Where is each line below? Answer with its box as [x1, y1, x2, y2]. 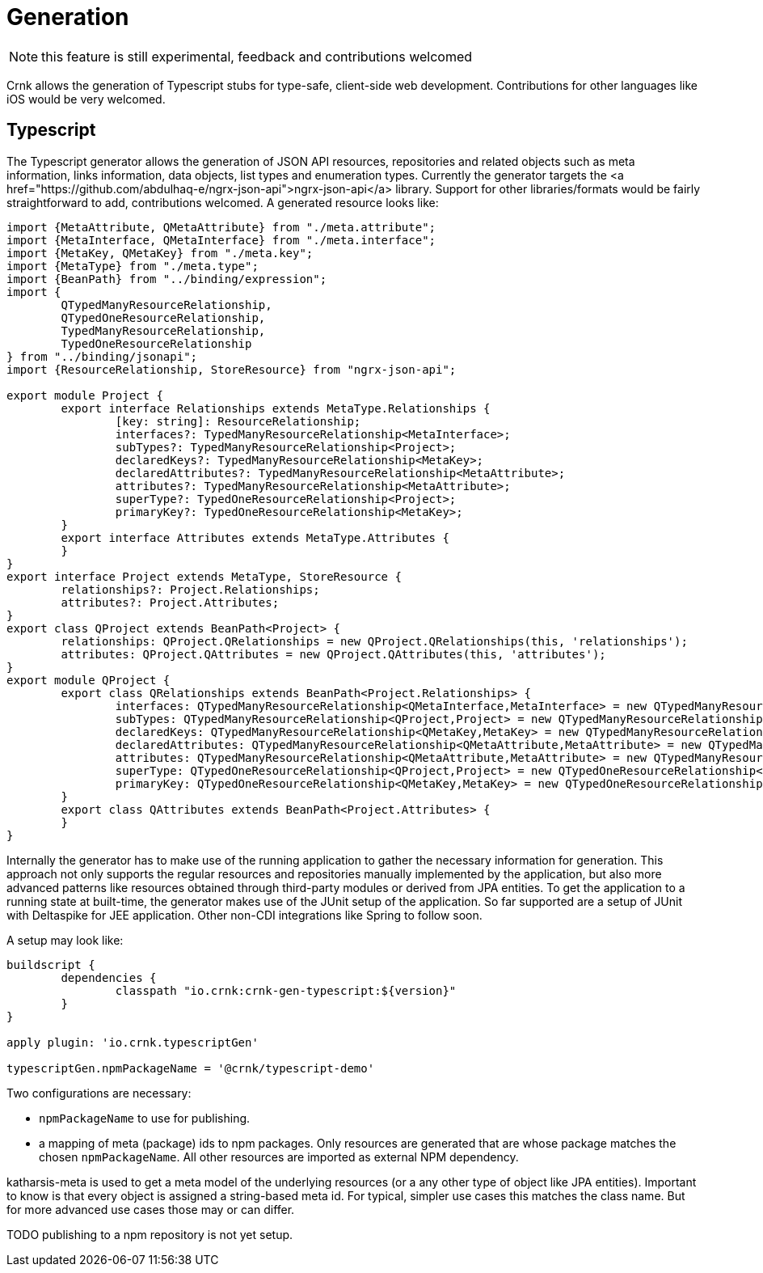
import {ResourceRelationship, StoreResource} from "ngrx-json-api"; [6, 362, 457, 376]
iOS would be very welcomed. [6, 91, 166, 106]
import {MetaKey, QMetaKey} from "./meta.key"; [6, 246, 314, 260]
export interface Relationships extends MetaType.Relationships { [61, 401, 491, 415]
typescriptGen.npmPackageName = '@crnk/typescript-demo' [6, 1061, 375, 1075]
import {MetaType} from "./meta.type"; [6, 259, 259, 273]
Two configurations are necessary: [6, 1085, 192, 1100]
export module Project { [6, 388, 163, 402]
